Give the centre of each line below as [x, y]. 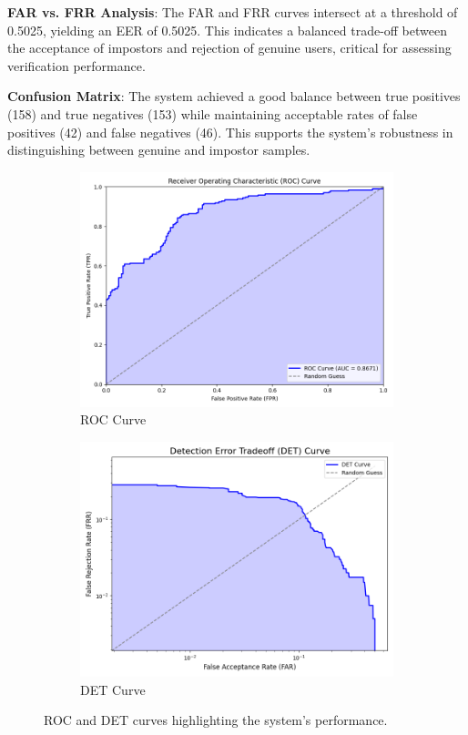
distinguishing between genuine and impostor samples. [159, 150]
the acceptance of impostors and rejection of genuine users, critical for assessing [229, 48]
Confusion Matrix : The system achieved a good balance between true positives [234, 96]
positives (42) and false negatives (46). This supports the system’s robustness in [230, 132]
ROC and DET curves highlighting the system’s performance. [216, 720]
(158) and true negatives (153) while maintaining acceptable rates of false [213, 113]
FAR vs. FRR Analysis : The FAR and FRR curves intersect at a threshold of [233, 12]
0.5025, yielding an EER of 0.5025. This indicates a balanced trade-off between [227, 30]
